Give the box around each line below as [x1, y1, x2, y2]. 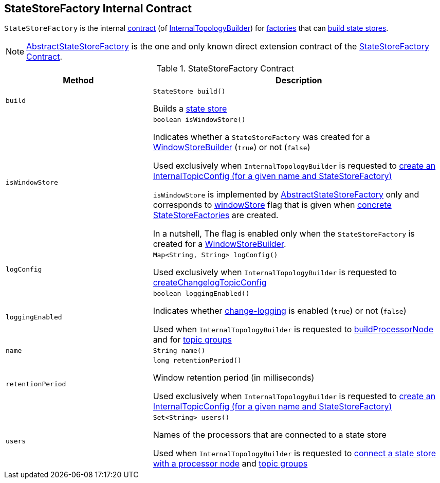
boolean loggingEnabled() [153, 290, 250, 298]
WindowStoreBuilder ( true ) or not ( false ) [153, 142, 310, 153]
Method [63, 75, 94, 86]
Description [276, 75, 322, 86]
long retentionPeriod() [153, 356, 242, 365]
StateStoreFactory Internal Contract [4, 2, 192, 15]
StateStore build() [153, 87, 226, 96]
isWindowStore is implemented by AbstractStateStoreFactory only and [153, 189, 419, 200]
